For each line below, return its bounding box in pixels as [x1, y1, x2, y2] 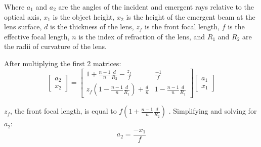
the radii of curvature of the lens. [4, 41, 107, 52]
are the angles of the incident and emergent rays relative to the [58, 2, 254, 12]
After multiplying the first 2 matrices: [4, 58, 121, 68]
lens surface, [4, 21, 42, 32]
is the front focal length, [145, 21, 220, 32]
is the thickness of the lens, [50, 21, 134, 32]
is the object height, [53, 11, 115, 22]
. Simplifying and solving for [168, 106, 257, 116]
